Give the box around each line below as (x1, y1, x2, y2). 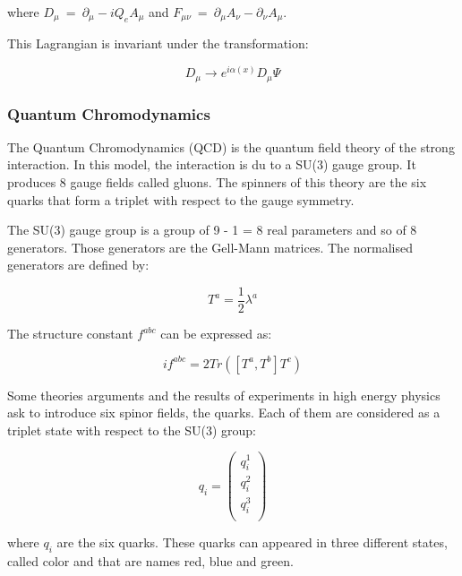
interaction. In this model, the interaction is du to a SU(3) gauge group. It (7, 155, 416, 174)
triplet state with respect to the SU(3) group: (7, 420, 256, 439)
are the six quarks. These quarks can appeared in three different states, (56, 533, 448, 552)
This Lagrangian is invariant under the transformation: (7, 34, 309, 53)
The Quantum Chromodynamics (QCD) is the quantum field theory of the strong (7, 137, 455, 156)
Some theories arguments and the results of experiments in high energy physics (7, 385, 441, 404)
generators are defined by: (7, 255, 150, 274)
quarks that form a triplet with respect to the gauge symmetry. (7, 190, 355, 209)
